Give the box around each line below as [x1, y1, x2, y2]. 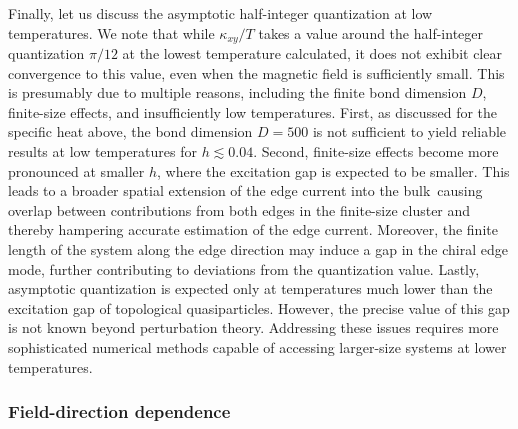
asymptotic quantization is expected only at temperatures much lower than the [8, 278, 493, 299]
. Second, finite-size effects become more [253, 141, 499, 162]
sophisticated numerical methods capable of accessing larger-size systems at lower [8, 336, 507, 357]
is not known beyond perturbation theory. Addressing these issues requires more [8, 317, 499, 338]
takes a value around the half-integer [258, 22, 484, 43]
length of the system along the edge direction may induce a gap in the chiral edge [8, 238, 508, 259]
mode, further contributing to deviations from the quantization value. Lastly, [8, 258, 480, 279]
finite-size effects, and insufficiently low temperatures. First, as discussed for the [8, 101, 498, 122]
